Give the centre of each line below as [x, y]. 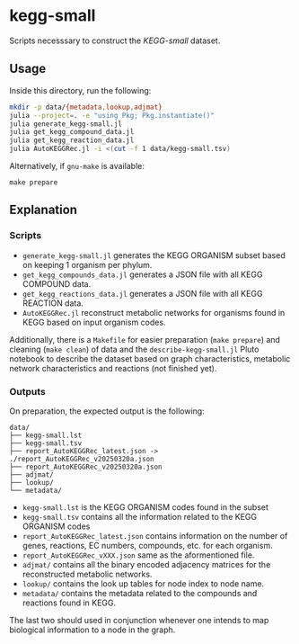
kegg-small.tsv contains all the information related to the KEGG [140, 516]
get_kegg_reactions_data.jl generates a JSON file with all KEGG [142, 293]
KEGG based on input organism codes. [94, 322]
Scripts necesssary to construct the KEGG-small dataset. [115, 40]
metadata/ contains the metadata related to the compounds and [140, 593]
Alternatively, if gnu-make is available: [77, 166]
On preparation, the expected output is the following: [107, 411]
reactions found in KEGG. [69, 603]
